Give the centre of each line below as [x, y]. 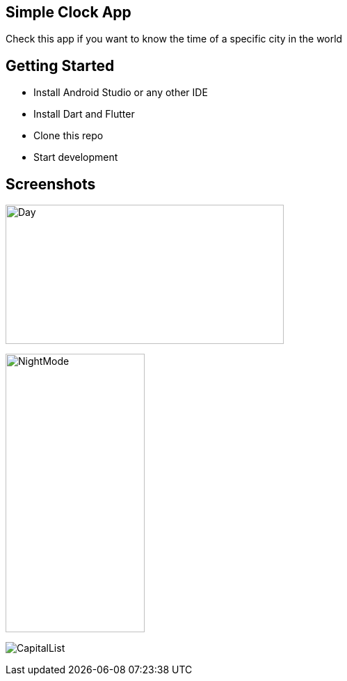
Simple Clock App [68, 12]
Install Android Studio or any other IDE [121, 93]
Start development [76, 157]
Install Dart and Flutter [84, 114]
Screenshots [51, 184]
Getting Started [60, 65]
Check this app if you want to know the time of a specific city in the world [174, 39]
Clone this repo [68, 136]
